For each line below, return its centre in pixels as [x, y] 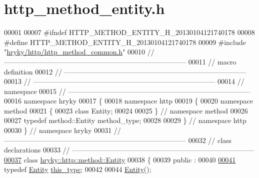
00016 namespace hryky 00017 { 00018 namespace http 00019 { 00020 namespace [129, 101]
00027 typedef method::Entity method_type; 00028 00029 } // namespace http [125, 120]
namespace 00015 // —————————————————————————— [127, 91]
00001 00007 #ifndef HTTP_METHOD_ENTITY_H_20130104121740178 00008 [129, 32]
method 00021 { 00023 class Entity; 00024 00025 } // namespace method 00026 [126, 110]
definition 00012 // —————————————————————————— [125, 71]
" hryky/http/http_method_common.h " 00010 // [79, 52]
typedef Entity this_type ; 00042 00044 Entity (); [78, 169]
